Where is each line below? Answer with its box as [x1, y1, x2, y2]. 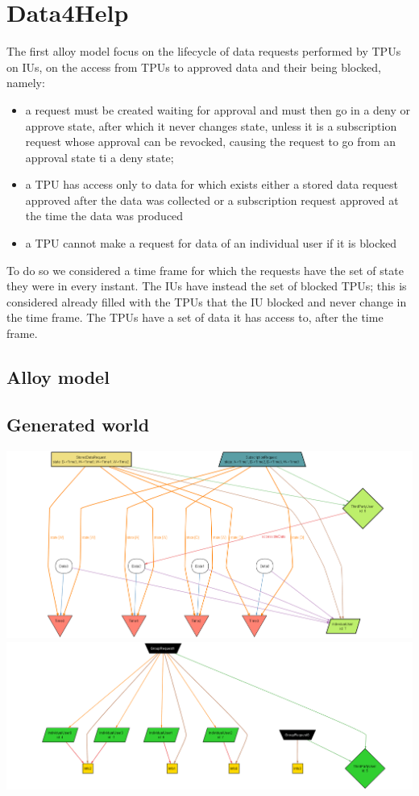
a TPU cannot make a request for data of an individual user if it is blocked [25, 235, 397, 252]
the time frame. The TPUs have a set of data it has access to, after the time [6, 309, 384, 326]
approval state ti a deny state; [25, 148, 174, 165]
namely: [6, 74, 45, 91]
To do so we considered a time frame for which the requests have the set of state [6, 261, 404, 278]
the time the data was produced [25, 207, 184, 224]
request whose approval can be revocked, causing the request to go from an [25, 133, 396, 150]
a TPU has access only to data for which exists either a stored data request [25, 176, 398, 193]
